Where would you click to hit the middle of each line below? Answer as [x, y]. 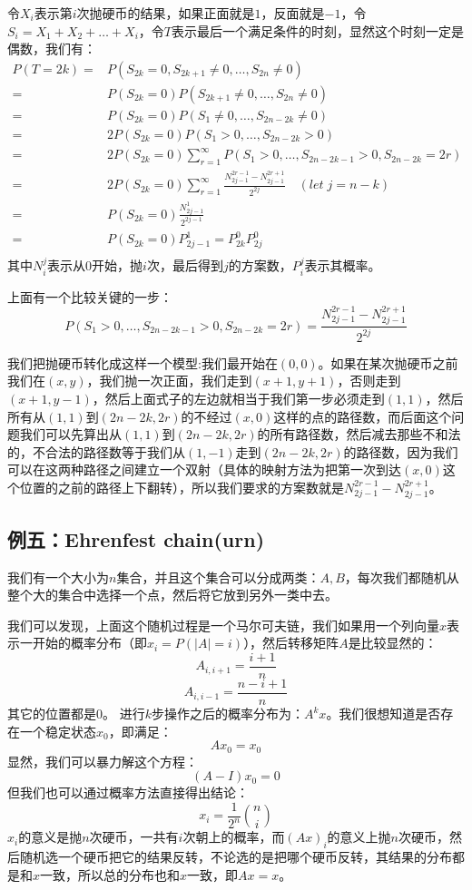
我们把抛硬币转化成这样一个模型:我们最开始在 [143, 362]
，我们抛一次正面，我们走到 [169, 381]
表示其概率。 [343, 265]
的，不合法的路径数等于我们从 [96, 451]
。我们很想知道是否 [383, 713]
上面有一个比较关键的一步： [90, 296]
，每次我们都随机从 [402, 577]
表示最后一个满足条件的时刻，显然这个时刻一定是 [318, 30]
